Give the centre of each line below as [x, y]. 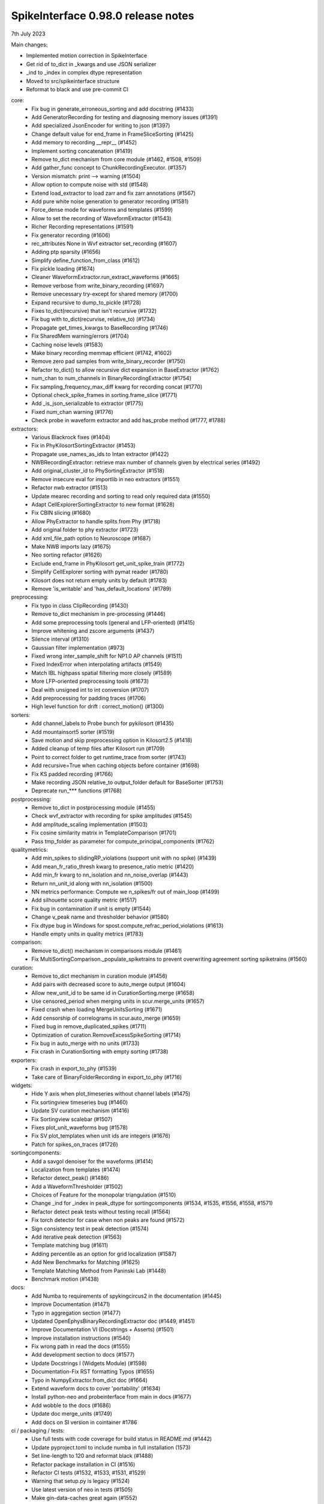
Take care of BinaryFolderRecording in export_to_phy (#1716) [107, 1077]
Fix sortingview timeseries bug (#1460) [80, 1102]
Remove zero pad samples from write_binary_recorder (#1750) [109, 362]
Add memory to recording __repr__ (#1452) [84, 143]
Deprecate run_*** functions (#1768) [77, 791]
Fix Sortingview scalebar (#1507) [72, 1119]
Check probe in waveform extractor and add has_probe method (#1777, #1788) [129, 421]
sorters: [21, 715]
